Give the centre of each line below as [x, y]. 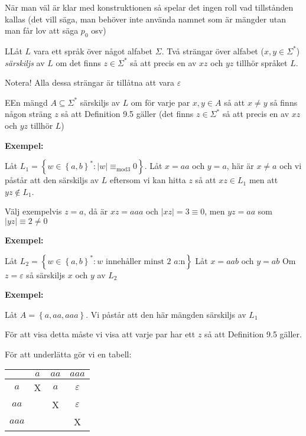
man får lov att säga [42, 30]
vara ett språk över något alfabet [93, 51]
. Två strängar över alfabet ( [213, 51]
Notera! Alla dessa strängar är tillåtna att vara [90, 82]
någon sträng [28, 114]
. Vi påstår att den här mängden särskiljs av [166, 314]
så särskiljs [46, 274]
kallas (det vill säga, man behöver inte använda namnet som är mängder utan [145, 19]
